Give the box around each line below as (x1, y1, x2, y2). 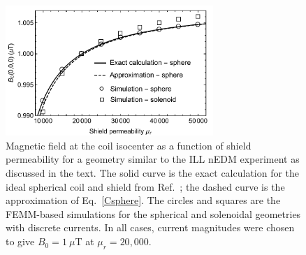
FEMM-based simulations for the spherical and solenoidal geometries (6, 206, 301, 221)
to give (6, 234, 35, 249)
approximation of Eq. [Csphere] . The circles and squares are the (6, 193, 281, 207)
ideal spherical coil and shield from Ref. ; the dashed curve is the (6, 179, 285, 194)
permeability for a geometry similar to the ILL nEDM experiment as (6, 152, 300, 166)
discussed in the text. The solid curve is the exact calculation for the (6, 166, 300, 180)
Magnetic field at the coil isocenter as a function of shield (6, 138, 252, 152)
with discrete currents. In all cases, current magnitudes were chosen (6, 220, 295, 235)
